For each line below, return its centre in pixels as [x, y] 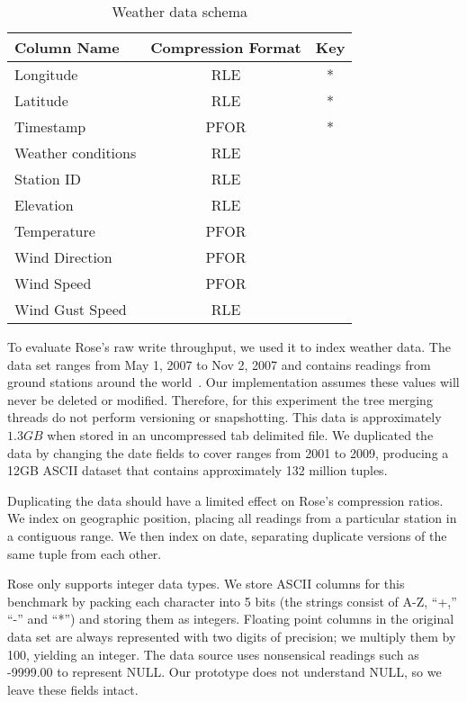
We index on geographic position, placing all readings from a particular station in [232, 518]
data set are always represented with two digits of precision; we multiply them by [232, 636]
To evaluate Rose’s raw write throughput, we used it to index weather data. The [229, 346]
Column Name [67, 47]
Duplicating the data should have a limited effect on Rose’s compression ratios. [225, 500]
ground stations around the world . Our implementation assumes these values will [233, 382]
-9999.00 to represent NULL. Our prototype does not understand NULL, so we [225, 672]
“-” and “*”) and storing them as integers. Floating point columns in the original [231, 619]
